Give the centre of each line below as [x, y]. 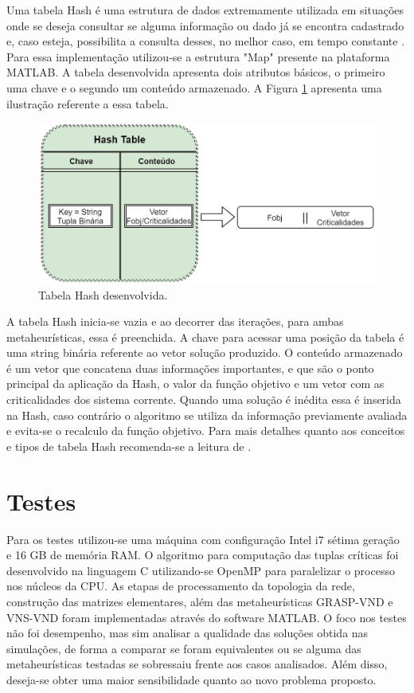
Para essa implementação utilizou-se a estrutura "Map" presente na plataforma [198, 56]
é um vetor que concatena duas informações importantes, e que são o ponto [190, 368]
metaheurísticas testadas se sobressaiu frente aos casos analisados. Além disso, [197, 664]
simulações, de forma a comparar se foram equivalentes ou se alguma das [184, 648]
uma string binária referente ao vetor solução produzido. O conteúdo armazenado [205, 352]
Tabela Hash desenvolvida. [103, 294]
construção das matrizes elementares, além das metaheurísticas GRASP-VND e [200, 601]
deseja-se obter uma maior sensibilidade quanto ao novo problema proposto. [191, 679]
